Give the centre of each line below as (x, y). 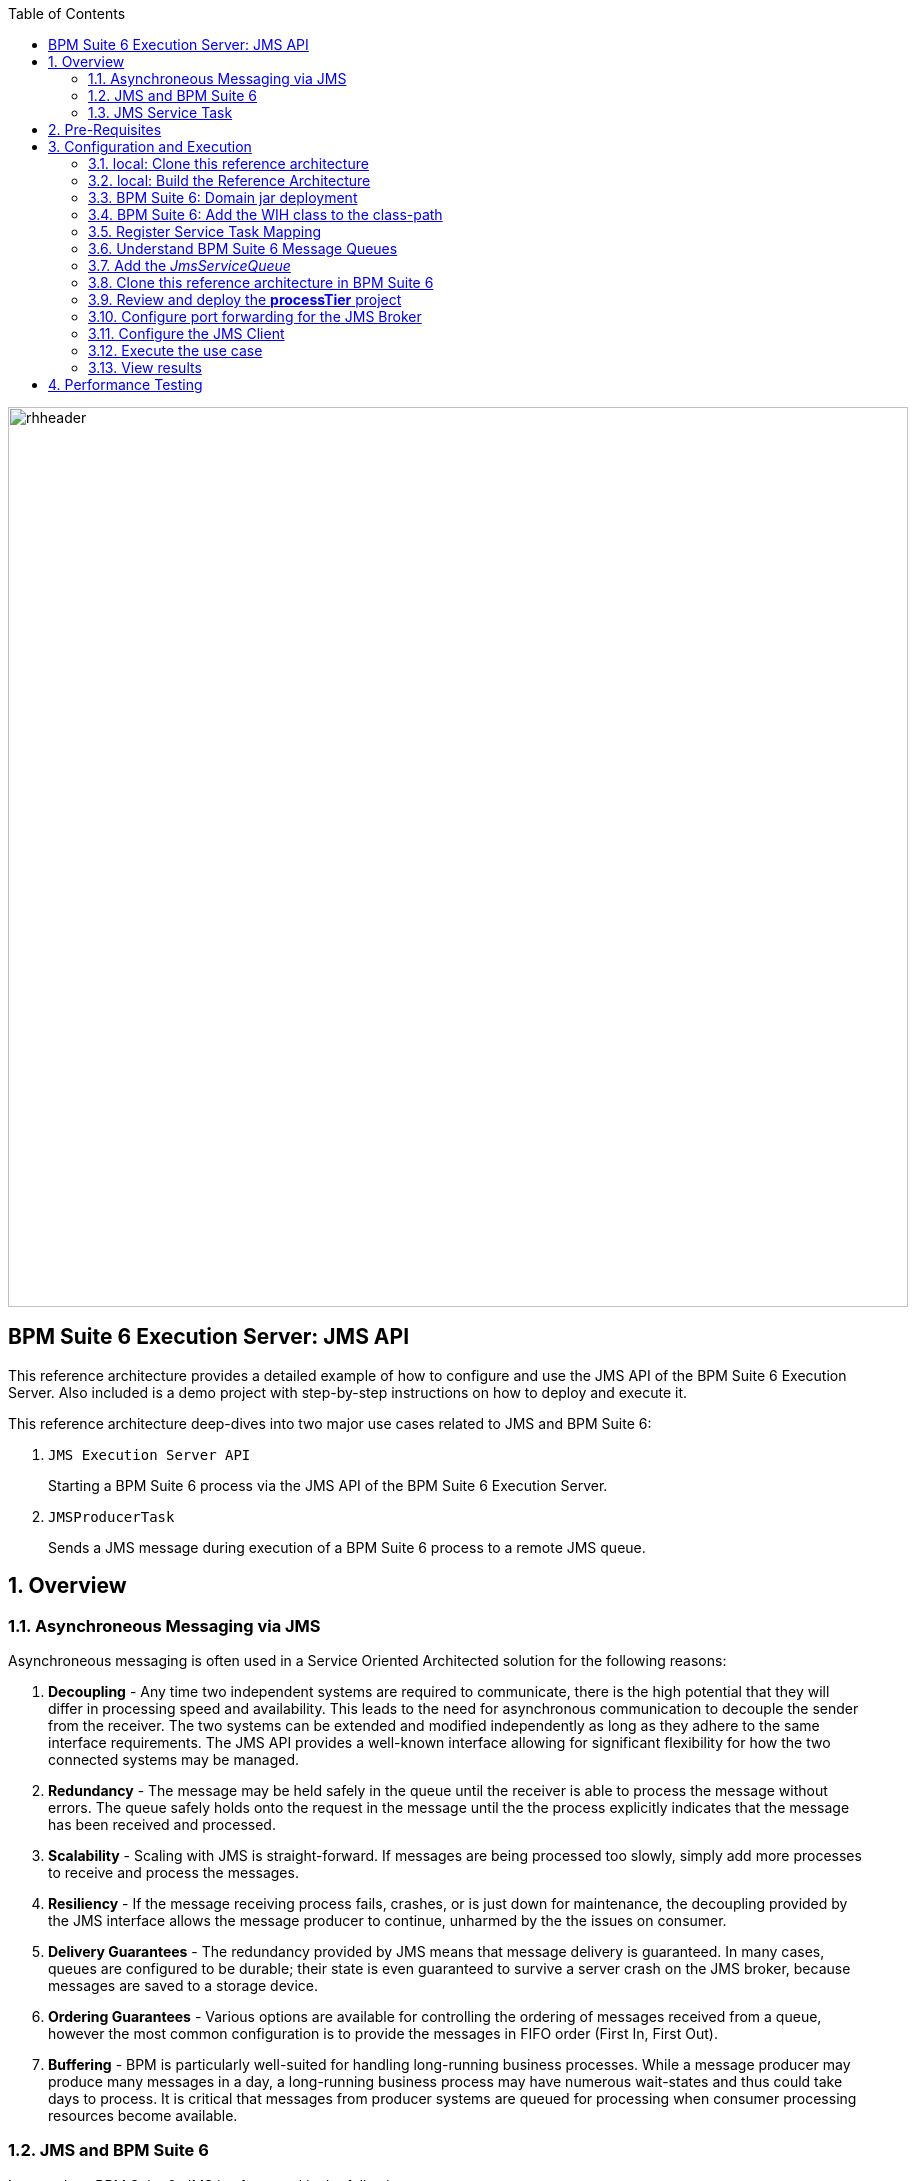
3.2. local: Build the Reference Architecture (229, 180)
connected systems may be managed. (174, 1760)
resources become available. (143, 2116)
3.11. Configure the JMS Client (186, 333)
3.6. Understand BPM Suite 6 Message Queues (243, 248)
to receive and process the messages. (173, 1873)
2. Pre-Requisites (105, 129)
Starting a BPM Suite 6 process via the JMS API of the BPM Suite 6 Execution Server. (328, 1485)
